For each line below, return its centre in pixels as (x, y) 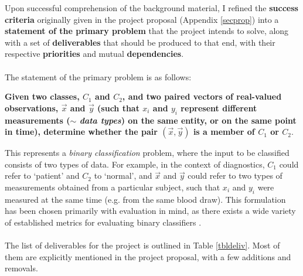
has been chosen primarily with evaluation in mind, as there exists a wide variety (150, 211)
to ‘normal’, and (123, 176)
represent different (219, 108)
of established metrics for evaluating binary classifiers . (103, 222)
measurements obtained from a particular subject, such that (113, 187)
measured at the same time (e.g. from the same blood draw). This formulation (145, 199)
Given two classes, (42, 96)
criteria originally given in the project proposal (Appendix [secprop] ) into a (142, 19)
